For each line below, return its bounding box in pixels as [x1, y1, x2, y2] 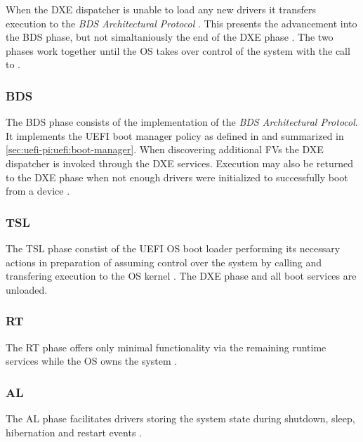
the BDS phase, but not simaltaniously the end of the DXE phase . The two [6, 30, 334, 44]
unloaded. [6, 282, 48, 297]
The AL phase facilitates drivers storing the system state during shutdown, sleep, [6, 410, 355, 425]
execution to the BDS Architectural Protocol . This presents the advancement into [6, 15, 357, 30]
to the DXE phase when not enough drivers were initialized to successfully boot [6, 169, 348, 184]
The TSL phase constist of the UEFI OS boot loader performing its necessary [6, 240, 341, 255]
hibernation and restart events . [6, 424, 142, 439]
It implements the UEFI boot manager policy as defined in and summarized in [6, 128, 344, 143]
